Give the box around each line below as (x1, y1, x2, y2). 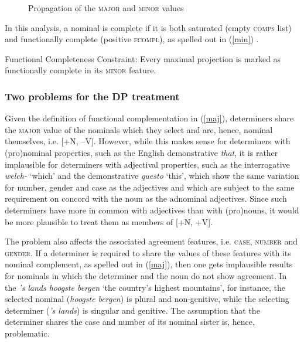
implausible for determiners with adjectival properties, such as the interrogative (5, 158, 290, 170)
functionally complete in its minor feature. (5, 64, 156, 76)
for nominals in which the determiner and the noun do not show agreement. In (5, 269, 287, 281)
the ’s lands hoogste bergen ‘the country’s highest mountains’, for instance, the (5, 281, 286, 293)
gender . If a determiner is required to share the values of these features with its (5, 246, 291, 259)
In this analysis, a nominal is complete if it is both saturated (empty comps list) (5, 21, 292, 33)
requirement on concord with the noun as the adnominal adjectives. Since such (5, 192, 287, 205)
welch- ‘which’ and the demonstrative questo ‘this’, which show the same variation (5, 169, 299, 182)
